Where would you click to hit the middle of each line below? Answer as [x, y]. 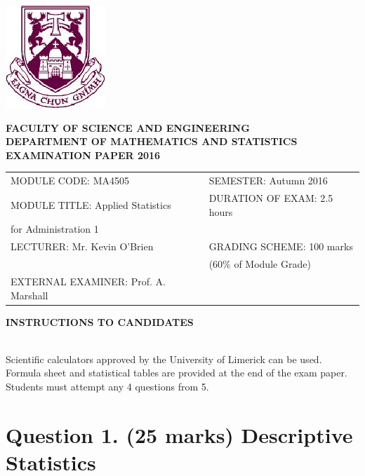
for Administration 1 [55, 229]
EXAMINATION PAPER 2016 [83, 155]
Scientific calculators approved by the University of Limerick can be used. [164, 359]
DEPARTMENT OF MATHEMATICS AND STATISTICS [152, 141]
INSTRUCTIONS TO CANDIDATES [100, 321]
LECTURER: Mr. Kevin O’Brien [82, 246]
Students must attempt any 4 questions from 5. [107, 386]
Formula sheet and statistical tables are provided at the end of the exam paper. [177, 373]
